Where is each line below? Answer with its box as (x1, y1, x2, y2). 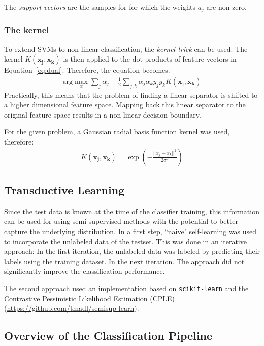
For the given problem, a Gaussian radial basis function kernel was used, (4, 126, 230, 137)
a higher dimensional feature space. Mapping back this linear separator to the (4, 99, 246, 110)
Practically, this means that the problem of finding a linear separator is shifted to (4, 89, 258, 100)
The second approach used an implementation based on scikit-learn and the (4, 283, 249, 294)
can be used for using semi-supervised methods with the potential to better (4, 216, 239, 226)
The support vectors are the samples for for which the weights (4, 2, 195, 12)
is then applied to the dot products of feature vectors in (63, 53, 237, 64)
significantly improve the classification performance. (4, 266, 165, 276)
